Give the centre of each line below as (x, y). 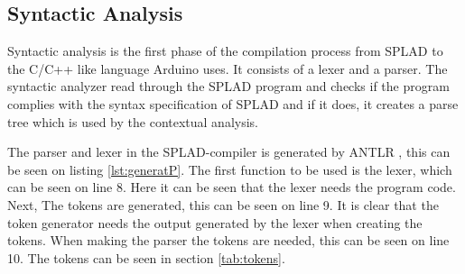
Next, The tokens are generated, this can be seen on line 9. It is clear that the (223, 204)
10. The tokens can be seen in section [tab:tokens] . (146, 257)
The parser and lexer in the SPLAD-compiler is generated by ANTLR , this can (229, 152)
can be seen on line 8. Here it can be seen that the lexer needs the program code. (232, 187)
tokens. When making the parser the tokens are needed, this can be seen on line (228, 240)
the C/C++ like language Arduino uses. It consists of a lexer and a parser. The (228, 68)
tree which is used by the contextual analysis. (133, 121)
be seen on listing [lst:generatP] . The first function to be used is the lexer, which (230, 169)
